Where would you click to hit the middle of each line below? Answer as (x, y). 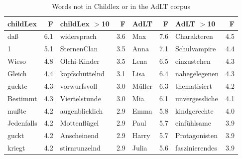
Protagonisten (196, 135)
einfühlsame (193, 123)
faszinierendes (196, 148)
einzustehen (193, 61)
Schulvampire (195, 49)
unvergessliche (196, 98)
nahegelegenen (197, 73)
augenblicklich (81, 110)
